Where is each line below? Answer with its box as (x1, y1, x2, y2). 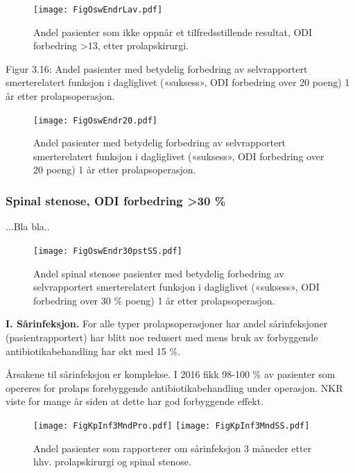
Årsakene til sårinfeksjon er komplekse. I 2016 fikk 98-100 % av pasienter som (6, 367, 336, 381)
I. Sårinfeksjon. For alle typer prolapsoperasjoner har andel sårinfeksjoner (6, 316, 328, 331)
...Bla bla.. (6, 219, 50, 234)
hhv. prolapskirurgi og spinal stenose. (33, 454, 191, 469)
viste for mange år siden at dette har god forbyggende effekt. (6, 394, 264, 409)
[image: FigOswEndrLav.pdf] (33, 5, 163, 15)
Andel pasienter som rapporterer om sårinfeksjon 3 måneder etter (33, 440, 312, 455)
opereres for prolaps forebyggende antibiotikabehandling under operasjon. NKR (6, 380, 343, 395)
